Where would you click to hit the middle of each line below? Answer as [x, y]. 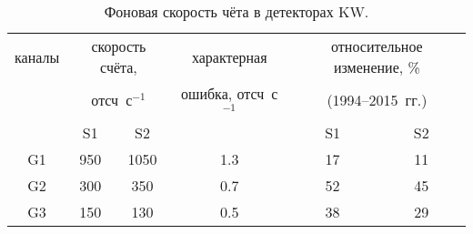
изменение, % [377, 67]
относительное [377, 46]
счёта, [119, 67]
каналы [37, 56]
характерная [229, 56]
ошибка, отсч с [230, 93]
